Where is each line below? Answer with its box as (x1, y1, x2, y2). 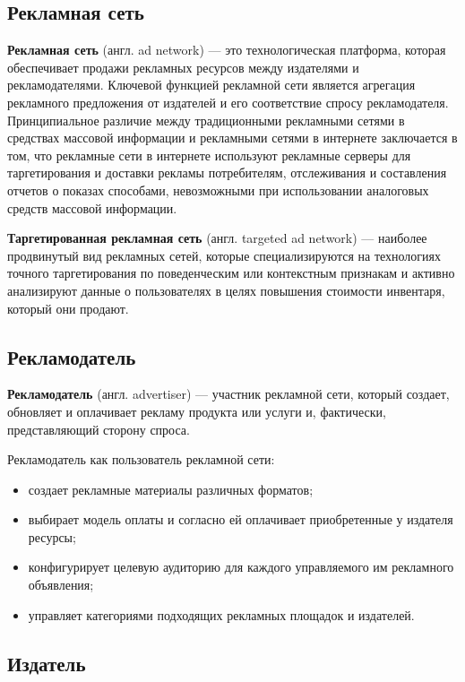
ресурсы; (28, 527, 76, 546)
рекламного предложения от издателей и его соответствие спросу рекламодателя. (7, 92, 449, 111)
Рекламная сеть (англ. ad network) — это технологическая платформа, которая (7, 40, 446, 59)
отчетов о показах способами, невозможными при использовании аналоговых (7, 180, 429, 199)
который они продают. (7, 298, 129, 317)
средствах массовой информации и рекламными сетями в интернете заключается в (7, 128, 458, 147)
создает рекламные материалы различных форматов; (28, 479, 314, 498)
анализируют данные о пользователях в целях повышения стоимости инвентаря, (7, 281, 445, 299)
